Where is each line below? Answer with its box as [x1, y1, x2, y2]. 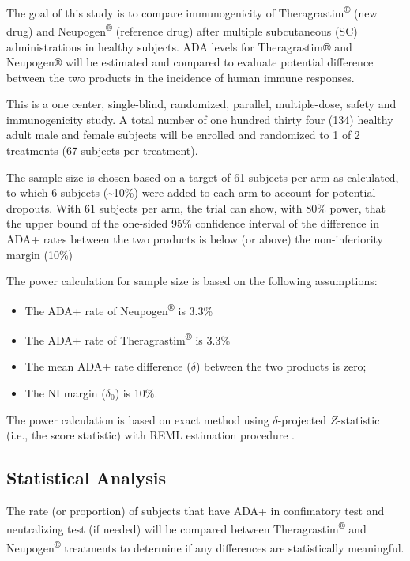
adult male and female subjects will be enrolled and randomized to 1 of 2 [6, 126, 360, 143]
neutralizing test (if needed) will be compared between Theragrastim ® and [6, 518, 367, 537]
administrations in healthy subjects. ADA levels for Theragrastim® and [6, 38, 352, 55]
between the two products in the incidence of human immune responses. [6, 69, 355, 85]
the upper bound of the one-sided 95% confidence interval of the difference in [6, 215, 379, 232]
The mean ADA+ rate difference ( [24, 358, 191, 375]
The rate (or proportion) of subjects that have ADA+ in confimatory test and [6, 502, 385, 518]
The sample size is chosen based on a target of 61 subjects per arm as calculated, [6, 168, 399, 185]
